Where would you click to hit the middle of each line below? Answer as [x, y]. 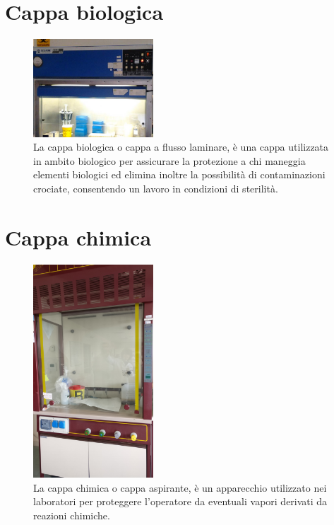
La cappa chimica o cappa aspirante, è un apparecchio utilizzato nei [180, 487]
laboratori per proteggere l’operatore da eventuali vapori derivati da [180, 501]
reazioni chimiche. [72, 515]
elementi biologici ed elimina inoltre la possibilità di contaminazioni [179, 174]
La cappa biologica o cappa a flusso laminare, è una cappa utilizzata [181, 147]
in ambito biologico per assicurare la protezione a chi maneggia [169, 160]
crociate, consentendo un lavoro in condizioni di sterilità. [156, 188]
